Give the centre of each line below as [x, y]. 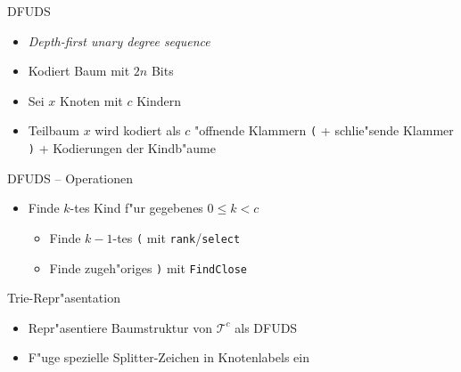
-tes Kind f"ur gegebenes [136, 208]
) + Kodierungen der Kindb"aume [122, 148]
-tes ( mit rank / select [177, 237]
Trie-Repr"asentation [64, 298]
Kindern [159, 100]
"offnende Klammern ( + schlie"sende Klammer [324, 130]
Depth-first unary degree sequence [119, 40]
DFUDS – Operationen [70, 178]
